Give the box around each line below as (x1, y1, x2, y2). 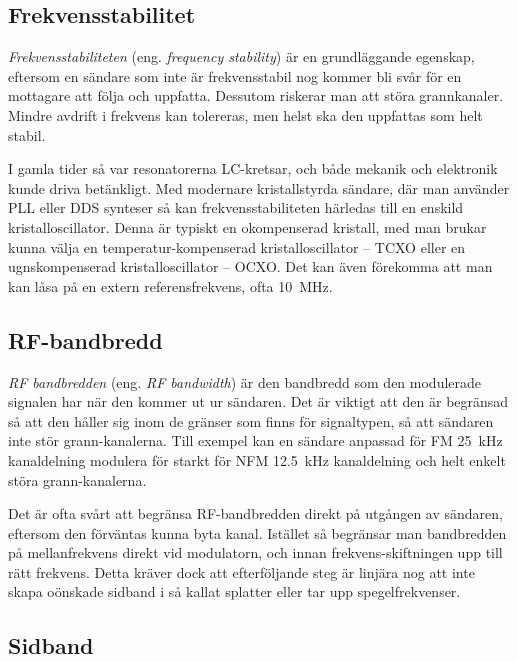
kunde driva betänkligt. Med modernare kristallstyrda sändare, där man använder (8, 177, 510, 198)
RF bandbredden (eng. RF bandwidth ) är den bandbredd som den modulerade (8, 371, 482, 392)
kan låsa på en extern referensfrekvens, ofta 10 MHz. (8, 275, 333, 296)
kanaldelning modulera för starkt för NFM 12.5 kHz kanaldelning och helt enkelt (8, 449, 506, 470)
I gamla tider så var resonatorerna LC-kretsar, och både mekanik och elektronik (8, 158, 498, 179)
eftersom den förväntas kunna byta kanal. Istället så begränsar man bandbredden (8, 522, 507, 543)
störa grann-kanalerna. (8, 469, 147, 490)
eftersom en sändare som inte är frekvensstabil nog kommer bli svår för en (8, 65, 462, 86)
